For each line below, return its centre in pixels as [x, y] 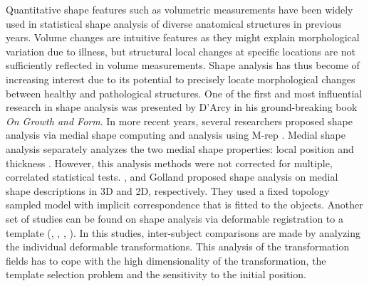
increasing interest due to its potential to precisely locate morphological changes [181, 79]
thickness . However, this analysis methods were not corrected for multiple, [169, 163]
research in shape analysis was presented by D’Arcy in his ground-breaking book [182, 107]
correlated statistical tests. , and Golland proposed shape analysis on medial [172, 177]
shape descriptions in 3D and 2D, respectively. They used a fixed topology [168, 190]
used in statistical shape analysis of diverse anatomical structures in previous [174, 23]
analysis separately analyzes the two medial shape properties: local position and [180, 148]
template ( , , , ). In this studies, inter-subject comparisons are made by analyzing [183, 232]
